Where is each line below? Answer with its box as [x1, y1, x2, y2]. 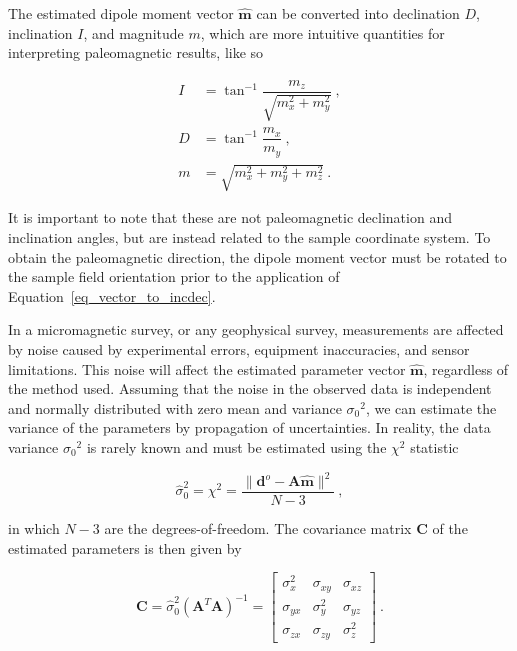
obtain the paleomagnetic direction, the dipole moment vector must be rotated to [8, 246, 507, 267]
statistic [410, 436, 459, 457]
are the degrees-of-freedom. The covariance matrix [104, 518, 412, 539]
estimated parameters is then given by [8, 537, 242, 558]
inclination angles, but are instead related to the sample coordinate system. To [8, 226, 491, 247]
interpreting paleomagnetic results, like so [8, 42, 264, 63]
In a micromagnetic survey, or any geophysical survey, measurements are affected [8, 319, 504, 340]
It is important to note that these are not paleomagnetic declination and [8, 207, 452, 228]
